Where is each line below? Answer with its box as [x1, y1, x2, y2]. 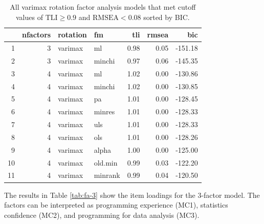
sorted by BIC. [143, 11, 190, 22]
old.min [94, 157, 118, 168]
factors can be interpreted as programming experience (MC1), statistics [4, 199, 228, 210]
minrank [94, 170, 120, 180]
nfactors [22, 29, 51, 40]
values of [16, 11, 43, 22]
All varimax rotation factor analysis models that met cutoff [10, 2, 196, 12]
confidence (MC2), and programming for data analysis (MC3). [4, 209, 200, 220]
